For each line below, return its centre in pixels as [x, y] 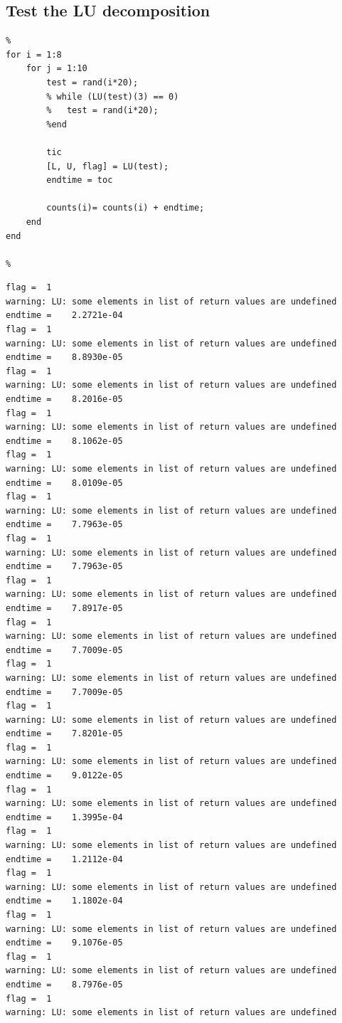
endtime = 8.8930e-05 [64, 357]
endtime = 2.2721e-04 [64, 316]
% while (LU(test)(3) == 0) [113, 96]
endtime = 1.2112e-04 [64, 859]
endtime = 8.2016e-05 [64, 399]
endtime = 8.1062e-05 [64, 441]
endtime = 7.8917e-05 [64, 608]
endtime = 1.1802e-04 [64, 901]
